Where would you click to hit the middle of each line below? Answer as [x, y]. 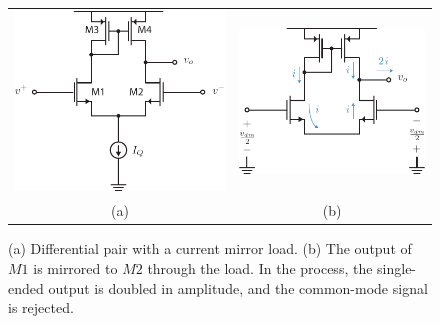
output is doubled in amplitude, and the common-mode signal [238, 287]
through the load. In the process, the [260, 267]
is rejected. [41, 307]
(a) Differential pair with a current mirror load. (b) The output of [210, 248]
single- [397, 267]
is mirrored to [75, 267]
